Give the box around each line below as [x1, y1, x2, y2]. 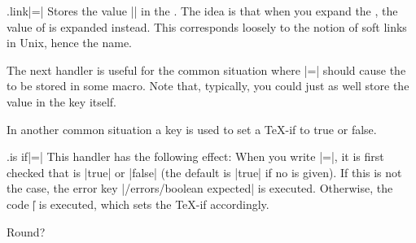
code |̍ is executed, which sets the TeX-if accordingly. [7, 195, 269, 212]
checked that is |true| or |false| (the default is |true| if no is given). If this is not [7, 163, 402, 180]
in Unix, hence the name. [7, 34, 132, 51]
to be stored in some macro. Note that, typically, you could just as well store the [7, 77, 409, 94]
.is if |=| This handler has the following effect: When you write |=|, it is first [7, 148, 384, 165]
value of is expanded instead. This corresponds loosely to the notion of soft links [7, 18, 407, 35]
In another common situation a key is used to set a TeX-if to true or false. [7, 120, 377, 137]
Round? [7, 223, 46, 240]
